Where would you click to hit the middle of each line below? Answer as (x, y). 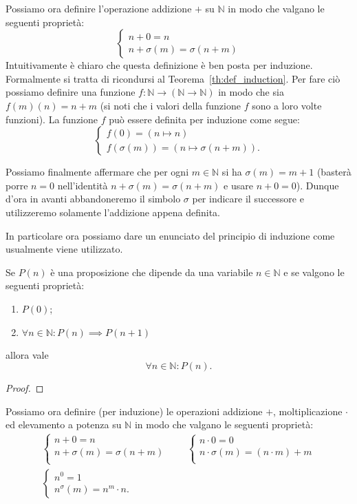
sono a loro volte (287, 105)
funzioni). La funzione (52, 119)
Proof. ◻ (25, 388)
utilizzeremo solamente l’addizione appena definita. (113, 212)
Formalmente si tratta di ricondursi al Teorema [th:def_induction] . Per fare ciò (173, 78)
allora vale (27, 354)
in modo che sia (251, 92)
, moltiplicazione (308, 411)
